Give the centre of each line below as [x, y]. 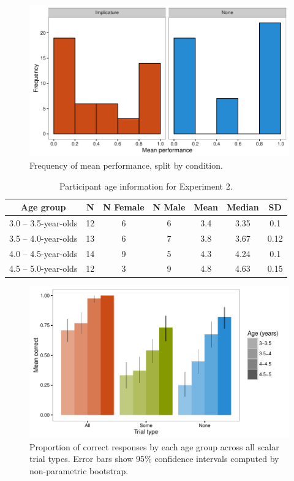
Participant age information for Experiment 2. [146, 186]
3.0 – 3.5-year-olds [43, 222]
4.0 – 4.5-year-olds [43, 253]
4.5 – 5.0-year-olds [43, 268]
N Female [124, 207]
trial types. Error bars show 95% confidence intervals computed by [154, 459]
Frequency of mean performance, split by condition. [126, 165]
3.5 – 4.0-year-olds [43, 238]
